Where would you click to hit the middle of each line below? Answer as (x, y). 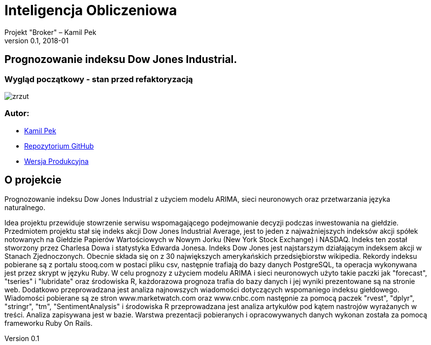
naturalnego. (25, 207)
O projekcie (33, 180)
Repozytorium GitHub (59, 146)
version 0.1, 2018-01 (37, 40)
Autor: (17, 113)
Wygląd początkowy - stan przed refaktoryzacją (99, 79)
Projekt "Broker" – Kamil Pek (50, 32)
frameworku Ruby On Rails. (49, 323)
